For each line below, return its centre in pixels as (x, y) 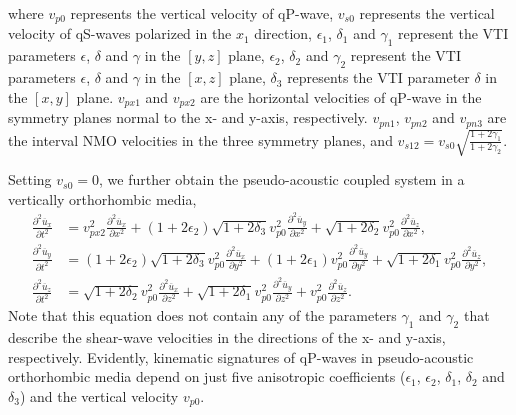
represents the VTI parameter (378, 77)
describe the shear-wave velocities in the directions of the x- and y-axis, (227, 337)
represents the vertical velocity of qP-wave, (202, 13)
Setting (30, 179)
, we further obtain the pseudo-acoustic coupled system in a (281, 179)
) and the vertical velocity (99, 395)
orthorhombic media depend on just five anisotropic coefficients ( (207, 376)
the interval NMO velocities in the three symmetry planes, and (200, 139)
